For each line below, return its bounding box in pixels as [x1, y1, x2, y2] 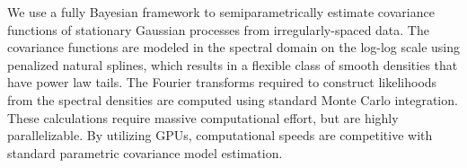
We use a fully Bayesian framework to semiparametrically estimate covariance [7, 3, 435, 21]
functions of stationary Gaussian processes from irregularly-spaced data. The [7, 20, 429, 39]
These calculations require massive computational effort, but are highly [7, 108, 399, 127]
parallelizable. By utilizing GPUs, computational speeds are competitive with [7, 126, 433, 145]
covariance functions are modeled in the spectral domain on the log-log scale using [7, 38, 461, 57]
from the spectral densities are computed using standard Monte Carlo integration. [7, 90, 458, 109]
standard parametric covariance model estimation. [7, 143, 283, 162]
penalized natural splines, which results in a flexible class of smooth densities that [7, 55, 458, 74]
